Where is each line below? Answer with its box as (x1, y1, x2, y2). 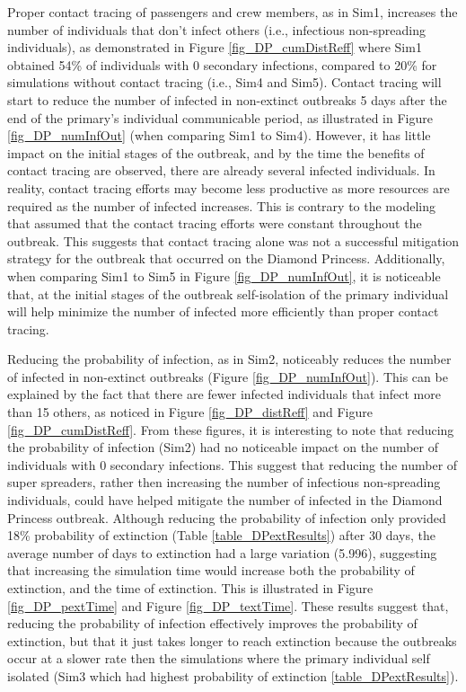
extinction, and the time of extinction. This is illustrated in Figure (7, 579, 374, 597)
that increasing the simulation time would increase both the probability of (7, 561, 415, 580)
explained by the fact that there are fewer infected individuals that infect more (7, 385, 441, 404)
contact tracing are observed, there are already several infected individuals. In (7, 161, 435, 180)
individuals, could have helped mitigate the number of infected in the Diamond (7, 491, 443, 510)
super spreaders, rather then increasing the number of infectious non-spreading (7, 473, 441, 492)
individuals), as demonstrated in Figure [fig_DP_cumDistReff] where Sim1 (7, 38, 422, 57)
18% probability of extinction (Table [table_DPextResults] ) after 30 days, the (7, 526, 435, 545)
